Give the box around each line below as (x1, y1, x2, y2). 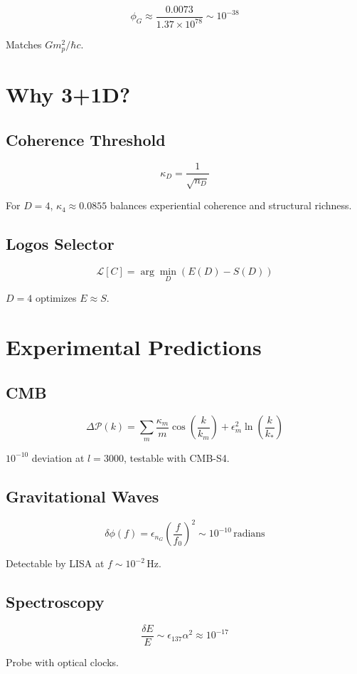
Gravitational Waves (6, 485, 159, 507)
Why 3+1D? (6, 80, 131, 109)
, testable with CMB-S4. (123, 450, 230, 465)
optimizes (35, 290, 77, 305)
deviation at (31, 450, 85, 465)
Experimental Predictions (6, 332, 262, 362)
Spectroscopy (6, 591, 105, 613)
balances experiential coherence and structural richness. (110, 198, 352, 213)
